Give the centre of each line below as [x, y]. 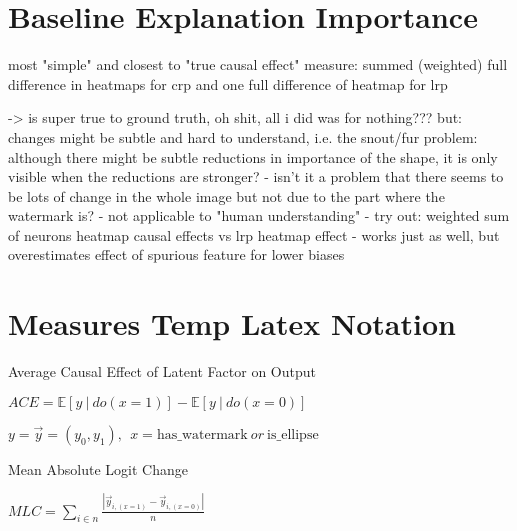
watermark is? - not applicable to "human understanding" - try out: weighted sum [259, 215]
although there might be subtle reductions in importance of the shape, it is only [253, 156]
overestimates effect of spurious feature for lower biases [176, 254]
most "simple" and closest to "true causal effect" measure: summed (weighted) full [258, 64]
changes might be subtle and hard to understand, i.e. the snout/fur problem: [243, 136]
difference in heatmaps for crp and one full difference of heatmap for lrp [228, 83]
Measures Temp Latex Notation [232, 323]
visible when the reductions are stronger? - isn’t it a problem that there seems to [256, 176]
